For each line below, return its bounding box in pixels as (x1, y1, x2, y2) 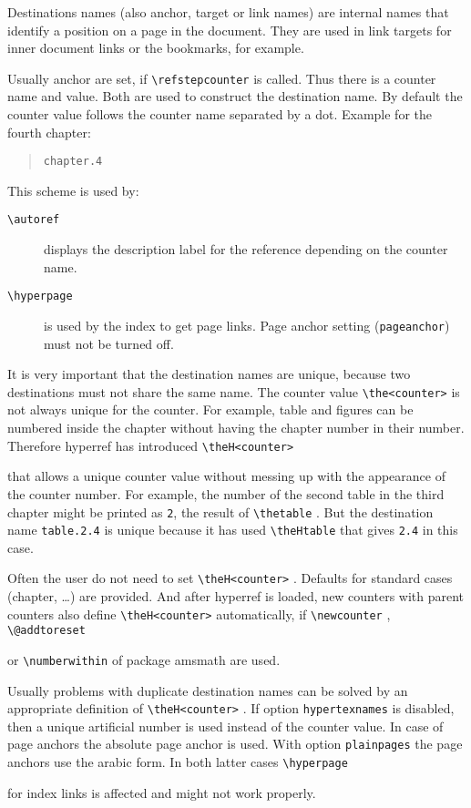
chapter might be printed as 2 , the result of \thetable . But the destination (7, 502, 434, 521)
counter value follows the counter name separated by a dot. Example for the (7, 105, 432, 124)
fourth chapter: (7, 122, 91, 141)
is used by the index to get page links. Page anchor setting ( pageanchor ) (44, 315, 450, 334)
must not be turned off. (44, 333, 174, 353)
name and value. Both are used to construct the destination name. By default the (7, 87, 463, 106)
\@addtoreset (7, 624, 86, 638)
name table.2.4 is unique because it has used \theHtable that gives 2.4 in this (7, 520, 458, 539)
